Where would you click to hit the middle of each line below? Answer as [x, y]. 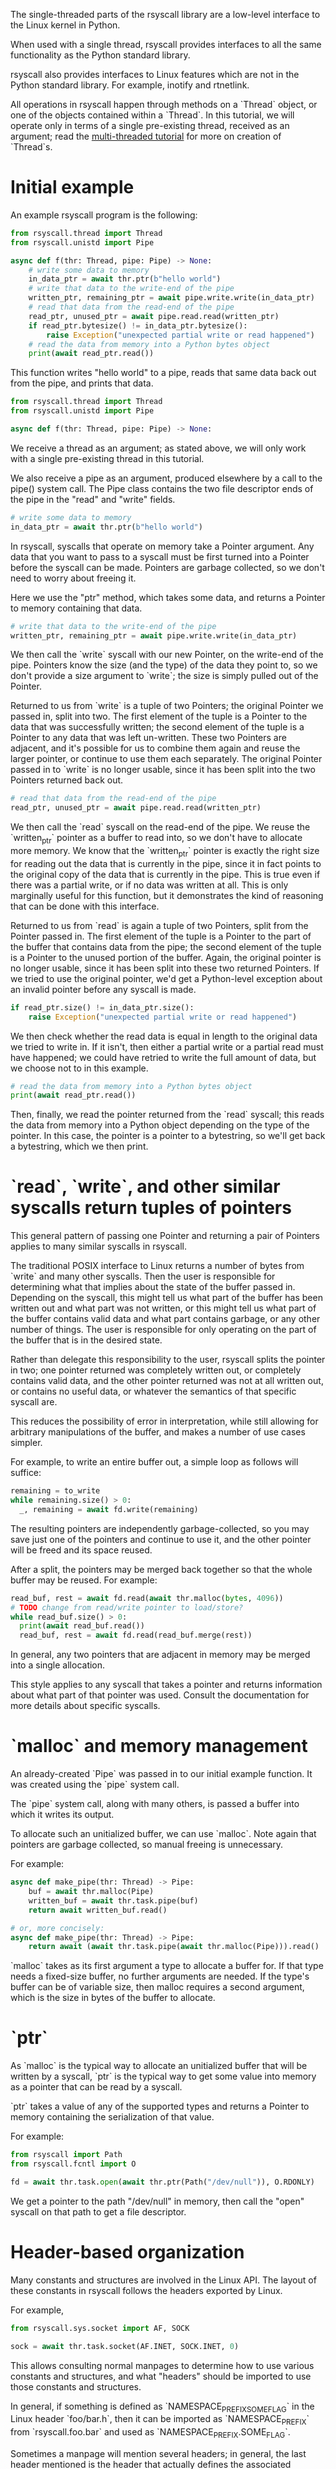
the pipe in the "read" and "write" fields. [93, 499]
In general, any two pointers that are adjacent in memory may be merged [160, 1655]
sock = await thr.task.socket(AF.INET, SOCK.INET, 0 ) [125, 2346]
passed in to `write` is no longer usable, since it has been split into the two [163, 770]
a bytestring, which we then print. [79, 1146]
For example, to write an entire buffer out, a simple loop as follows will [154, 1462]
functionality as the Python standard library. [100, 55]
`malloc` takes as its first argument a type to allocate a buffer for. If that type [167, 1966]
